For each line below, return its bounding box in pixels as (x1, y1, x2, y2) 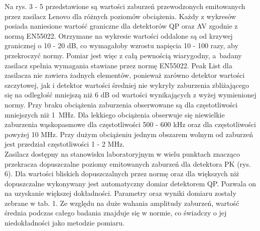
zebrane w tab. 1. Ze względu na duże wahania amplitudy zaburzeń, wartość (5, 197, 239, 208)
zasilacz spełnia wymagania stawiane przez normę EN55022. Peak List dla (5, 60, 232, 70)
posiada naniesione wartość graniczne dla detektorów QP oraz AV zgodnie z (5, 21, 238, 31)
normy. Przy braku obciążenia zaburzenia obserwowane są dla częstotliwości (5, 99, 238, 109)
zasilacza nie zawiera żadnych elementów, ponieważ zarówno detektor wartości (5, 70, 245, 80)
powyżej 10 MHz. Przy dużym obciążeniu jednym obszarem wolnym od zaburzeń (5, 129, 253, 139)
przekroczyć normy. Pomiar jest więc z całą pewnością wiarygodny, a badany (5, 50, 242, 60)
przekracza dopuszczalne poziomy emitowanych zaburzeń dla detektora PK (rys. (5, 158, 251, 169)
